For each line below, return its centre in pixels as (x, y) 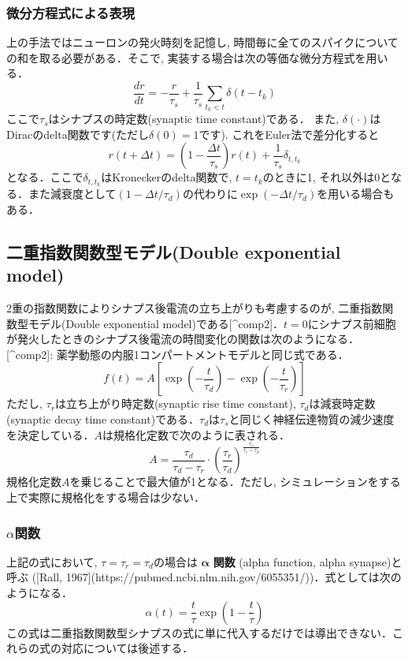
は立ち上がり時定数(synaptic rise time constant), (175, 403)
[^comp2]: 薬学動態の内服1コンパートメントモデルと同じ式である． (178, 354)
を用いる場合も (356, 194)
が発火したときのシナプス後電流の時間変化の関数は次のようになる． (183, 339)
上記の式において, (52, 561)
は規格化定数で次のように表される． (197, 434)
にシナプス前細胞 (352, 323)
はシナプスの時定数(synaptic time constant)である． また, (194, 119)
